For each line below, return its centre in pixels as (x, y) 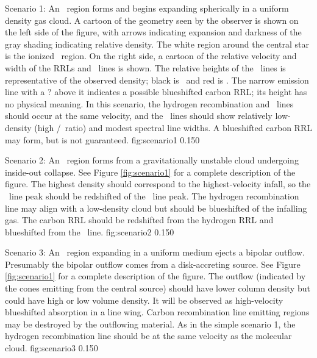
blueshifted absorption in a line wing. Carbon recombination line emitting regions (157, 312)
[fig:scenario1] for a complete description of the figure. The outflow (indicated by (155, 276)
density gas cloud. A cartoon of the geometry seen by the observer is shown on (152, 20)
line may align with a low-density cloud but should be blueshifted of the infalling (156, 208)
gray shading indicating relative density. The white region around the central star (157, 44)
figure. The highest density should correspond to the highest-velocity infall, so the (158, 184)
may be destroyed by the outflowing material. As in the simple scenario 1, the (150, 324)
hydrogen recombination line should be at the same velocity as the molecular (148, 336)
